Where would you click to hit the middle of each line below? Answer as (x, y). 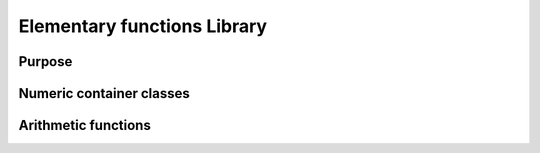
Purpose (45, 61)
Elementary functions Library (143, 26)
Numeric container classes (104, 93)
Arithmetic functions (85, 125)
